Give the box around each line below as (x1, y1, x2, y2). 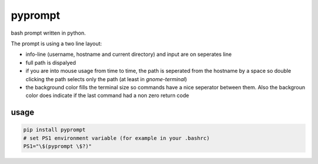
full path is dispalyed (25, 59, 76, 66)
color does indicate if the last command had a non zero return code (25, 92, 190, 99)
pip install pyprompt (23, 126, 86, 133)
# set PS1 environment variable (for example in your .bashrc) (23, 135, 210, 141)
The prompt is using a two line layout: (11, 40, 102, 47)
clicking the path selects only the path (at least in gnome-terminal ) (25, 75, 187, 82)
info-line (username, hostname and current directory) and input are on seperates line (25, 51, 232, 58)
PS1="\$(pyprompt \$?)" (23, 143, 92, 150)
